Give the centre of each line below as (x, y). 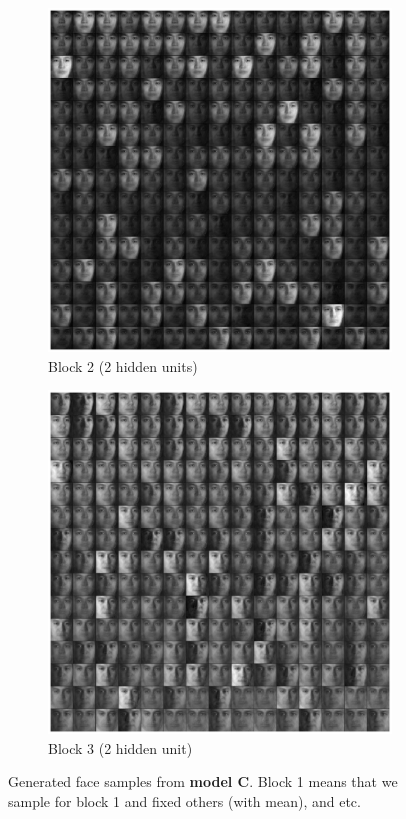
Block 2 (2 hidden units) (123, 365)
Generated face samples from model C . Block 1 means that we (203, 781)
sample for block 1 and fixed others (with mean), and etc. (184, 800)
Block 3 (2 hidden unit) (120, 747)
